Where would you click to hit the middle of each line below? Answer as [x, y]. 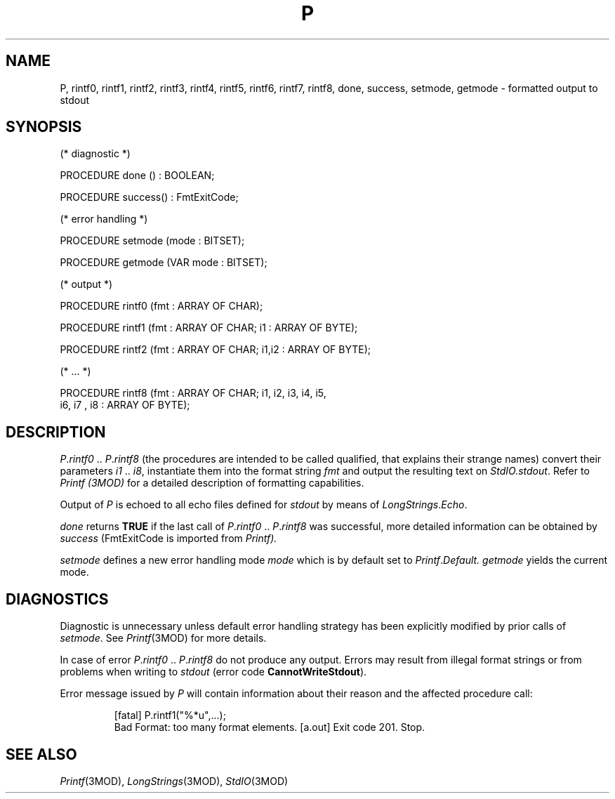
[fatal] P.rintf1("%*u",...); [170, 715]
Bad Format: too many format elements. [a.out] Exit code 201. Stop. [270, 727]
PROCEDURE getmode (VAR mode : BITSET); [164, 263]
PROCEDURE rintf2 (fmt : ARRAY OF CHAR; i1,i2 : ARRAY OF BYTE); [216, 350]
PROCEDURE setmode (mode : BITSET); [152, 241]
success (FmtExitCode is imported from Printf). [168, 539]
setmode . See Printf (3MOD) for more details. [163, 638]
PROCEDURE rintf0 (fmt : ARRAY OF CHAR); [161, 306]
